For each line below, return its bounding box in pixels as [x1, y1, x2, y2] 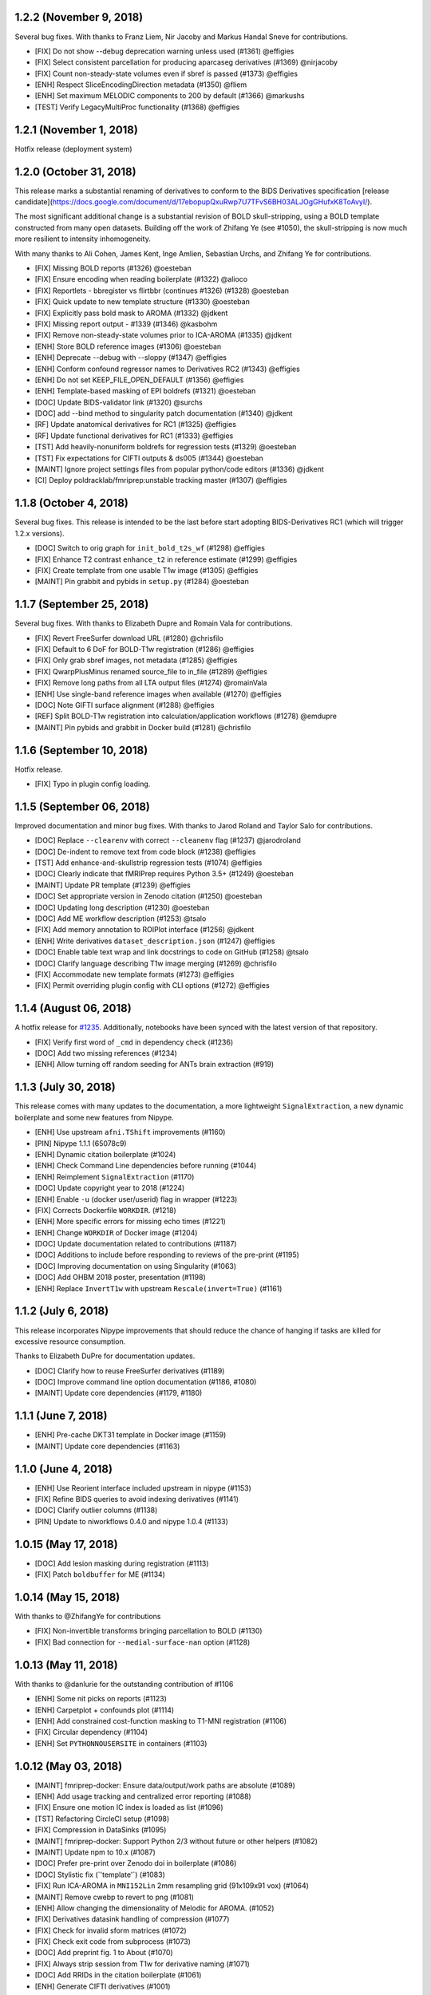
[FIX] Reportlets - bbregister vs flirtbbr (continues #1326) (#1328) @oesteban [34, 286, 290, 295]
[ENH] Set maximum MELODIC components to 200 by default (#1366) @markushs [34, 91, 305, 101]
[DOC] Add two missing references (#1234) [34, 1049, 177, 1058]
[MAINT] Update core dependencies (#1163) [34, 1441, 180, 1451]
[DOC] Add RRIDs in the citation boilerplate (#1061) [34, 1970, 202, 1980]
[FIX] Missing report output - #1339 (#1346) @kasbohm [34, 319, 218, 329]
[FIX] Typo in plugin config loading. [34, 779, 151, 789]
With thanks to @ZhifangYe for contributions [14, 1612, 161, 1622]
